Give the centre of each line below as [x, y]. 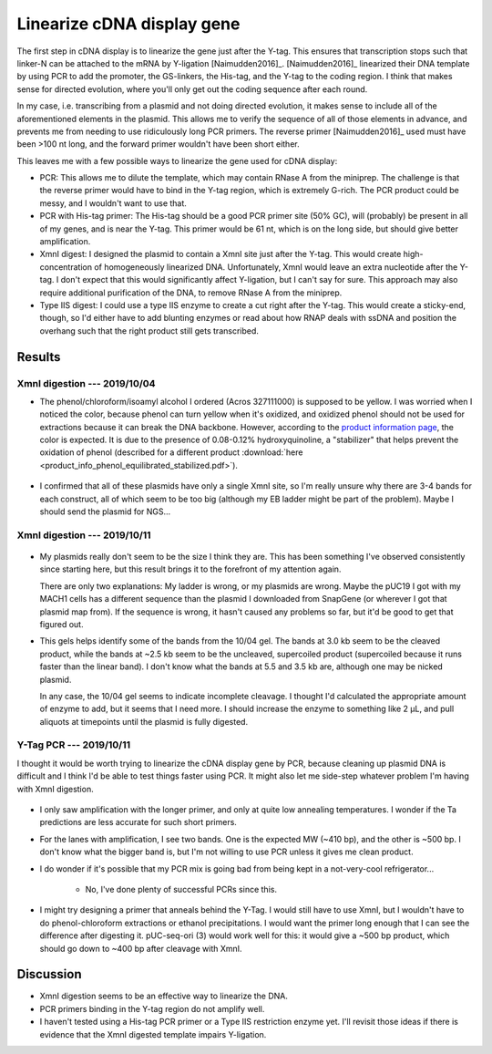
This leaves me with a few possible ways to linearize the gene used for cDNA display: [177, 160]
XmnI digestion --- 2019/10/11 [84, 535]
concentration [66, 267]
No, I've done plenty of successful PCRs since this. [181, 889]
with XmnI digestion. [56, 789]
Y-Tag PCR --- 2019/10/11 [74, 745]
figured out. [61, 624]
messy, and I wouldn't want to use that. [113, 203]
